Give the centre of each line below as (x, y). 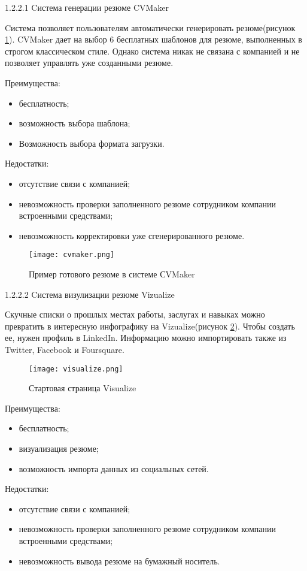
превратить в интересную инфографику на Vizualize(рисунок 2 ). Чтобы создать (150, 326)
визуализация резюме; (59, 448)
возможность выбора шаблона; (75, 123)
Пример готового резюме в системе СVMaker (112, 274)
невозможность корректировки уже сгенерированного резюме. (132, 235)
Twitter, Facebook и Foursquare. (65, 349)
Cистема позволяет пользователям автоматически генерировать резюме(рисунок (150, 27)
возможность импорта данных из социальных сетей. (114, 468)
